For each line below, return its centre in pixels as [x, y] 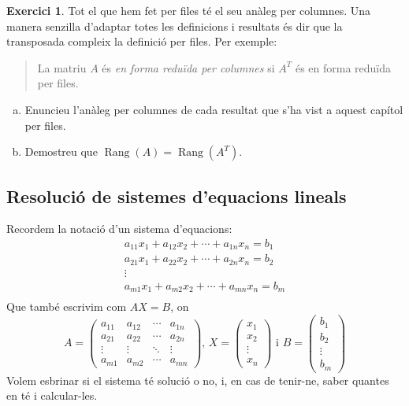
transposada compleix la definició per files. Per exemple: [142, 41]
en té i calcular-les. [52, 395]
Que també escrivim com [67, 306]
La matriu [62, 67]
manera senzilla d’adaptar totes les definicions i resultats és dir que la [175, 26]
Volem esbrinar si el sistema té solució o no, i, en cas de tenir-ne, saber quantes [198, 380]
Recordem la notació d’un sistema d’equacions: [119, 229]
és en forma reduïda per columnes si [188, 67]
